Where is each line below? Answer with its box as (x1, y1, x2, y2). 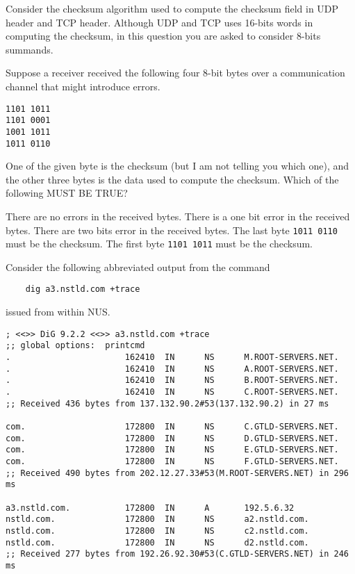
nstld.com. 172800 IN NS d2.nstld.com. (6, 537, 309, 548)
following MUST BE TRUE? (6, 186, 128, 200)
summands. (6, 42, 53, 56)
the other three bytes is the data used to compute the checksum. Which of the (6, 172, 339, 186)
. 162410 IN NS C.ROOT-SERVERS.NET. (6, 387, 339, 397)
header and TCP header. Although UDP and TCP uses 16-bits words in (6, 15, 313, 29)
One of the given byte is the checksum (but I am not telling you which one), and (6, 158, 349, 173)
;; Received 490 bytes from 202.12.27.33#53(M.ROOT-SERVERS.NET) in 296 (6, 468, 349, 478)
